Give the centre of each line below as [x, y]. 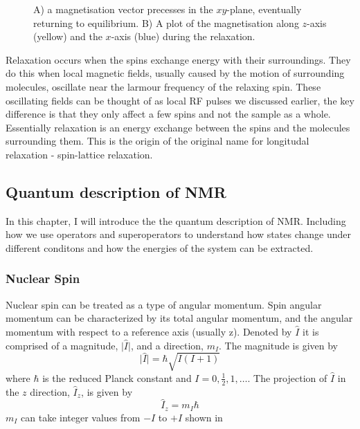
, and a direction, [167, 345]
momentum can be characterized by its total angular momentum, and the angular [179, 318]
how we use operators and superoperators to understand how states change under [178, 234]
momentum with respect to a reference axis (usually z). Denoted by [149, 331]
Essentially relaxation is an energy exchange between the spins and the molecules [178, 127]
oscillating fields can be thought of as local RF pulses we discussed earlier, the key [180, 100]
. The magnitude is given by [279, 345]
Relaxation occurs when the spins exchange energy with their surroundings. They [178, 59]
